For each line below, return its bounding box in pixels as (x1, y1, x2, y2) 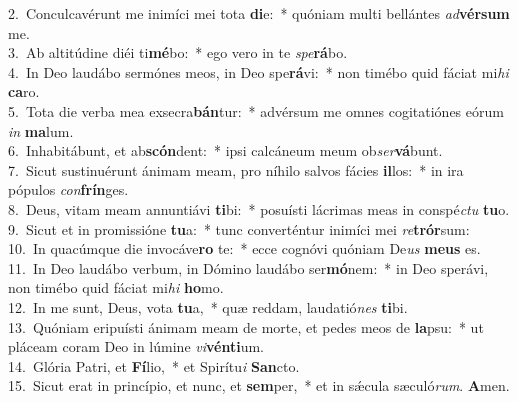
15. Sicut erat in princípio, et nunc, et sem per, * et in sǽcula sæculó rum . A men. (8, 375, 510, 396)
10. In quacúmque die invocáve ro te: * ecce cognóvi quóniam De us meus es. (8, 238, 481, 259)
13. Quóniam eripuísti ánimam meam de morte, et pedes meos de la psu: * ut (8, 316, 484, 337)
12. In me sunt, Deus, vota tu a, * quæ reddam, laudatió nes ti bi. (8, 296, 408, 317)
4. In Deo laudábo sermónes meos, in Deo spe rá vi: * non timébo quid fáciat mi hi (8, 61, 509, 82)
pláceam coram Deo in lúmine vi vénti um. (8, 336, 265, 357)
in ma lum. (8, 120, 74, 141)
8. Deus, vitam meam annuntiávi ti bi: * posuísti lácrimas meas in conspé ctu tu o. (8, 198, 510, 219)
